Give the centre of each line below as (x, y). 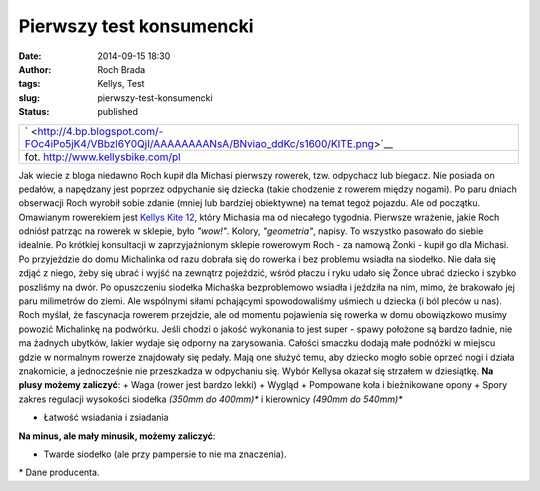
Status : (34, 112)
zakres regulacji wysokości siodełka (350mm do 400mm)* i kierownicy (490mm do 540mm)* (211, 399)
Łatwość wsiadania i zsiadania (106, 417)
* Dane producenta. (59, 472)
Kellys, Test (121, 84)
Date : (30, 56)
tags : (29, 84)
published (118, 112)
